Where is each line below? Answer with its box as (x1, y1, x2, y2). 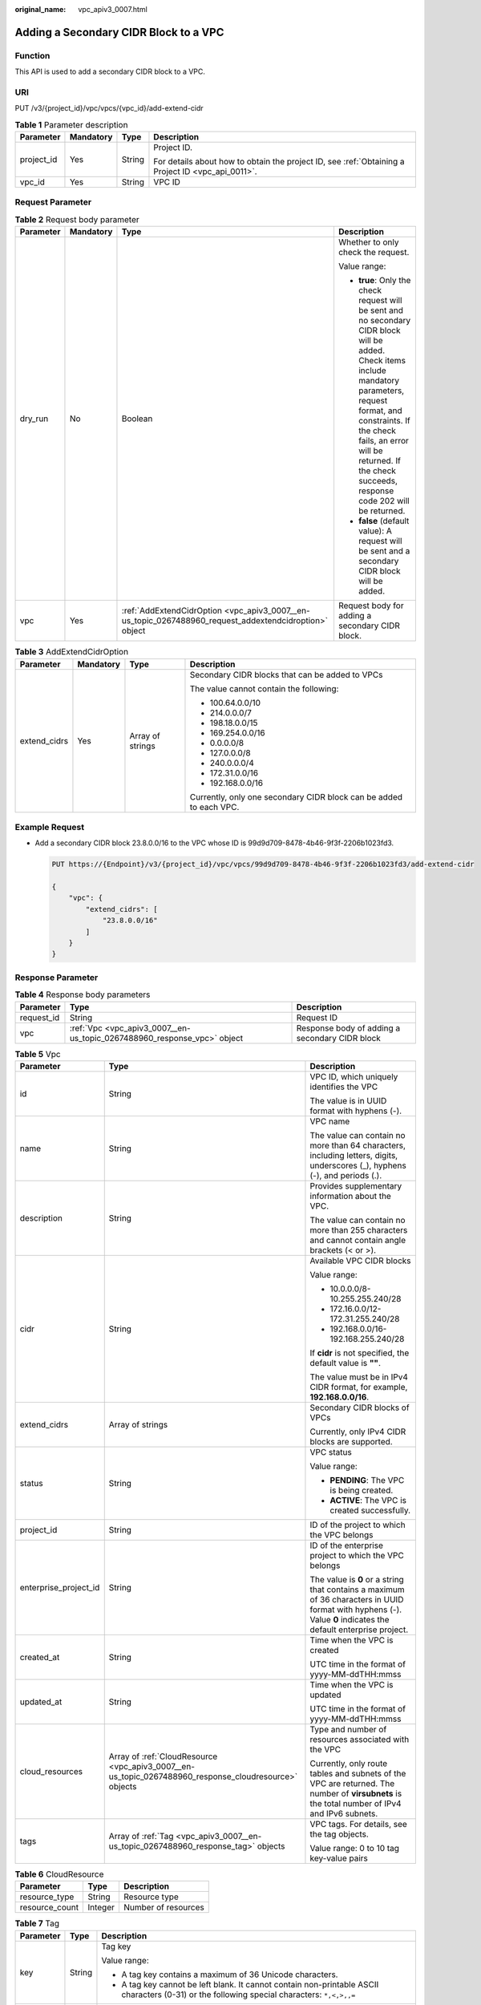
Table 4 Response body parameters (14, 989, 151, 1000)
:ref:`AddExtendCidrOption (121, 606, 222, 617)
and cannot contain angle (309, 1234, 406, 1246)
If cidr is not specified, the (309, 1347, 410, 1359)
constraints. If (358, 415, 410, 427)
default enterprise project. (309, 1624, 409, 1635)
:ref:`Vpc (69, 1023, 103, 1034)
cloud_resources (19, 1765, 83, 1776)
